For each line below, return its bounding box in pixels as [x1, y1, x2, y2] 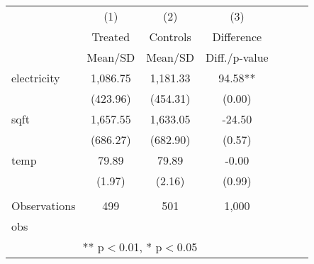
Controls [149, 28, 191, 45]
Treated [91, 28, 130, 45]
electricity [11, 70, 60, 86]
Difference [212, 28, 262, 45]
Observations [11, 197, 76, 214]
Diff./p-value [206, 49, 269, 65]
